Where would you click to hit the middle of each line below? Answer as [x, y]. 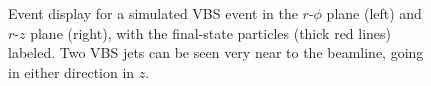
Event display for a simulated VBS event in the [153, 13]
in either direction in [71, 71]
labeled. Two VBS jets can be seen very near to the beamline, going [216, 52]
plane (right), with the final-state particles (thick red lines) [211, 32]
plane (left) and [374, 13]
